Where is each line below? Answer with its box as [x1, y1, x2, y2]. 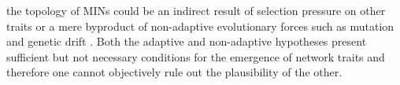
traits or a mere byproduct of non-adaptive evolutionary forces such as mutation [6, 17, 394, 34]
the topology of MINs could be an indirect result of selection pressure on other [6, 2, 386, 18]
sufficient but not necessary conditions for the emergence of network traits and [6, 48, 385, 65]
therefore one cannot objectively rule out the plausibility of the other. [6, 64, 343, 80]
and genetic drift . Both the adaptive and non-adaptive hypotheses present [6, 33, 367, 50]
